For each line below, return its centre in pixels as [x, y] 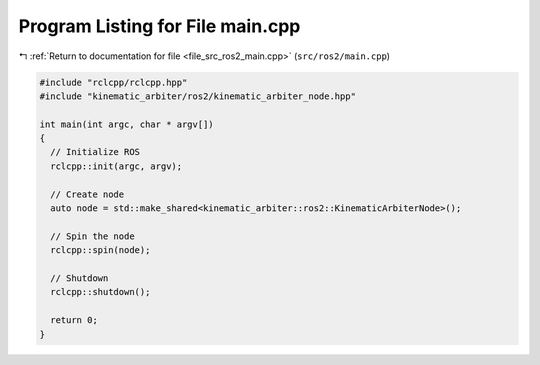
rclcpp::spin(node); [100, 250]
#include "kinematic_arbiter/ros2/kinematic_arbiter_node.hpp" [198, 96]
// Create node [87, 194]
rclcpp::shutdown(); [100, 292]
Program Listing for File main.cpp [159, 26]
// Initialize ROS [95, 152]
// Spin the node [92, 236]
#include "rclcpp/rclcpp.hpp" [113, 82]
